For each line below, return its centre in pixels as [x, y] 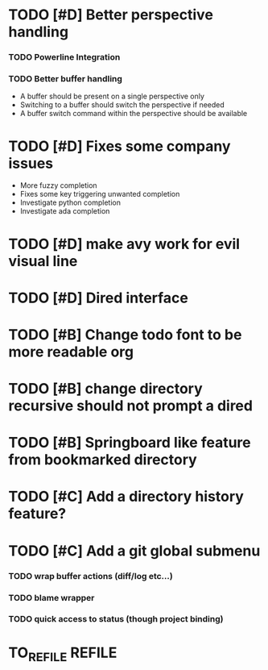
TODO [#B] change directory [105, 389]
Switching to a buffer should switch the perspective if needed [122, 105]
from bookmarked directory [103, 460]
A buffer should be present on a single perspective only [112, 96]
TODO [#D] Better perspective [111, 15]
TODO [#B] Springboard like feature [130, 443]
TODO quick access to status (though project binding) [116, 619]
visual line [43, 261]
